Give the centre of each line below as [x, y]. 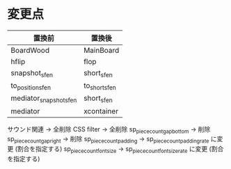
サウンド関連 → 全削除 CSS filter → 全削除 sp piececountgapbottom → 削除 [109, 130]
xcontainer [101, 111]
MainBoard [101, 50]
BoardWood [30, 50]
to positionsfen [31, 86]
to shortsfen [99, 86]
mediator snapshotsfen [44, 99]
